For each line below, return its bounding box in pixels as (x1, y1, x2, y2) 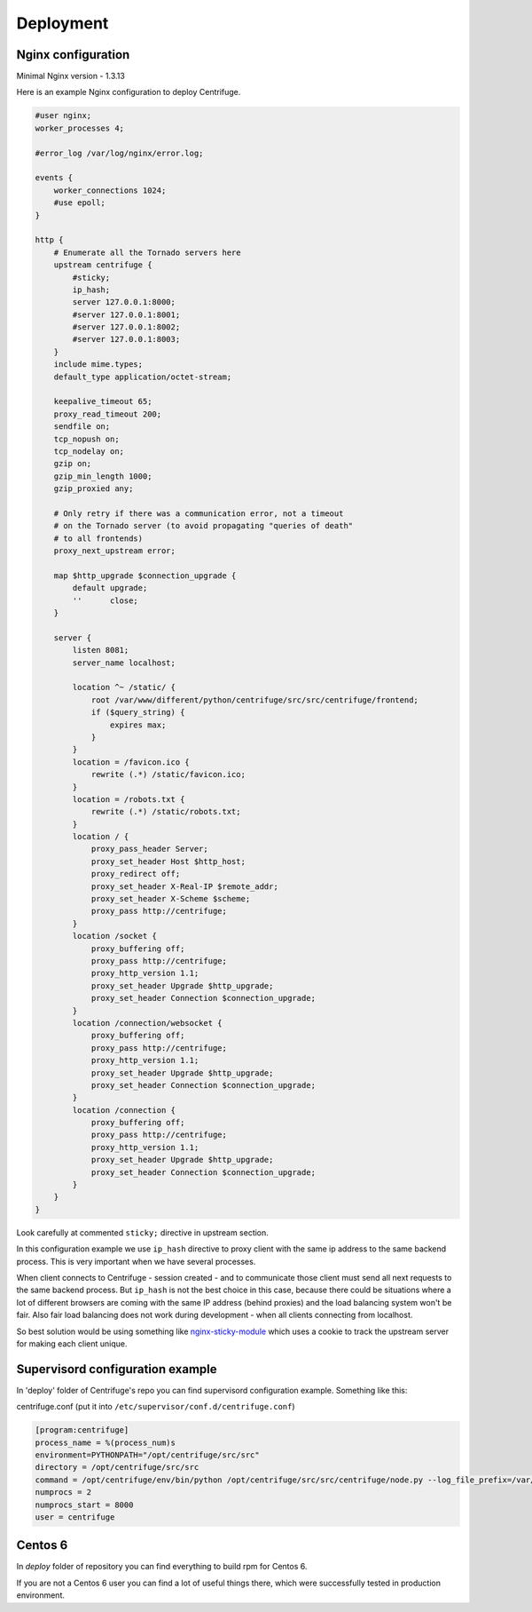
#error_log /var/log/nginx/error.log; (35, 147, 204, 158)
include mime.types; (53, 360, 144, 369)
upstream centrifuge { (53, 260, 153, 270)
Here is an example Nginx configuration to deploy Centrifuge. (16, 87, 241, 98)
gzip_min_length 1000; (53, 471, 153, 481)
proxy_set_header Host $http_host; (90, 856, 246, 866)
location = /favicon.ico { (72, 757, 190, 767)
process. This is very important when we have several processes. (16, 1256, 256, 1267)
